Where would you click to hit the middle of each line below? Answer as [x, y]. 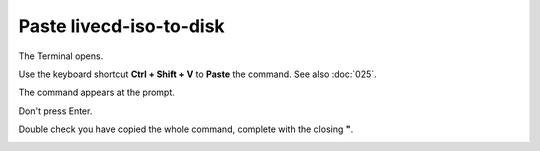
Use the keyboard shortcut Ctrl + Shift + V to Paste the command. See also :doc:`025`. [197, 74]
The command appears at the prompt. [96, 92]
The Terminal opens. [61, 56]
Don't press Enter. [55, 111]
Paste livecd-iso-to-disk [121, 26]
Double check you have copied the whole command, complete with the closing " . [186, 129]
